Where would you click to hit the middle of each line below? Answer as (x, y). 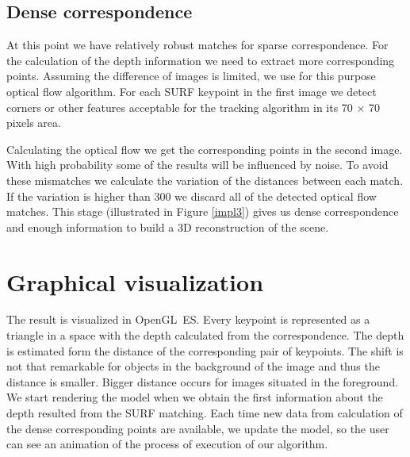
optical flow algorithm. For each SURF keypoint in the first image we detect (192, 91)
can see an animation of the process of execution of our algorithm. (167, 444)
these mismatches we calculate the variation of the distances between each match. (205, 180)
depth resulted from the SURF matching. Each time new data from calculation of (205, 413)
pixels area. (34, 123)
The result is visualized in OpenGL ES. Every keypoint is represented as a (188, 319)
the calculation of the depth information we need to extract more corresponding (201, 60)
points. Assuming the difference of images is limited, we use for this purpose (191, 76)
